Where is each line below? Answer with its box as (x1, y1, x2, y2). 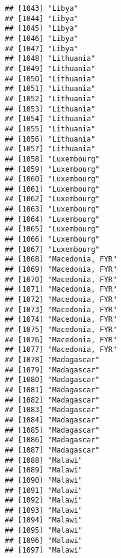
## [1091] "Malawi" (5, 486, 82, 495)
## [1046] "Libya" (5, 34, 78, 43)
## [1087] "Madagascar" (5, 445, 100, 454)
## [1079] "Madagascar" (5, 365, 100, 374)
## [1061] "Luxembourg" (5, 184, 100, 193)
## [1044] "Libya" (5, 14, 78, 23)
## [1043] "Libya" (5, 4, 78, 13)
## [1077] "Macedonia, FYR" (5, 345, 117, 354)
